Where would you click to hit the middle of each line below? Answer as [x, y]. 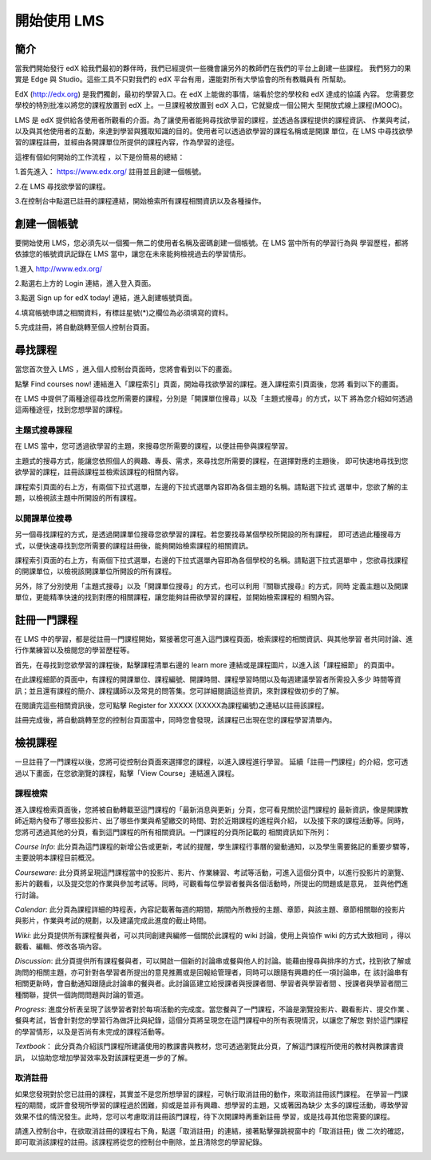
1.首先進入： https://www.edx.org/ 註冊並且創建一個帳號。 [110, 172]
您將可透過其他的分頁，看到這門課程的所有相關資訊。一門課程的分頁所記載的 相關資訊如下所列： [173, 832]
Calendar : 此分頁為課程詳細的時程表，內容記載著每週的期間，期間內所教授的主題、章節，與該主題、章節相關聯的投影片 [210, 909]
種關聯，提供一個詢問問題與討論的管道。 [81, 995]
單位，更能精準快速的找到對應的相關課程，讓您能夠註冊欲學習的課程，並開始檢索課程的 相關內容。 [176, 597]
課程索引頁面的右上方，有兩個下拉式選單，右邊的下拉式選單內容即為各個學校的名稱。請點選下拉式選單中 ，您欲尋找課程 [212, 560]
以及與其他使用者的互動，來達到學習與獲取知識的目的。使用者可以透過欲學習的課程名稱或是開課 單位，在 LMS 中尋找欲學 [214, 131]
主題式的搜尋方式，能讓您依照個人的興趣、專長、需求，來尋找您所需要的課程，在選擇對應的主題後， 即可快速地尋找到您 [212, 461]
